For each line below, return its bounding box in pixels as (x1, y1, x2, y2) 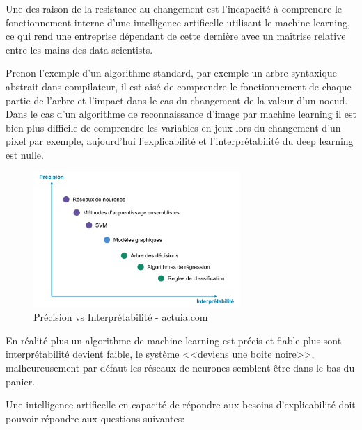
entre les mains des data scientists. (6, 42, 153, 56)
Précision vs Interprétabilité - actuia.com (33, 310, 208, 324)
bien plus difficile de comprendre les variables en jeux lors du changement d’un (6, 120, 341, 134)
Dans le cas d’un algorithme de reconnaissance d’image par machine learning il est (6, 106, 356, 121)
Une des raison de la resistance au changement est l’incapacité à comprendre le (6, 1, 343, 15)
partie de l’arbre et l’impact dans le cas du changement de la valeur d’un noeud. (6, 93, 348, 107)
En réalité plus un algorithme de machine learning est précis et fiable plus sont (6, 333, 342, 347)
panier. (6, 374, 36, 388)
